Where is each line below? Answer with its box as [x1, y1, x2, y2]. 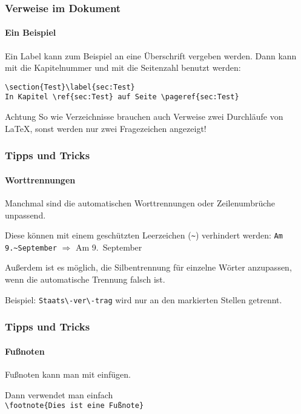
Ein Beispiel [5, 26, 56, 39]
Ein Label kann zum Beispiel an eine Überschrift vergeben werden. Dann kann [5, 49, 297, 62]
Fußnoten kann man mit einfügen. [5, 367, 131, 380]
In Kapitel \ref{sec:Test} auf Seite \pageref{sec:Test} [5, 93, 239, 102]
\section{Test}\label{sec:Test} [5, 82, 135, 91]
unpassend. [5, 208, 46, 221]
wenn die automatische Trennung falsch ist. [5, 273, 165, 286]
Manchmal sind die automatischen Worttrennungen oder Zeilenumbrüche [5, 196, 276, 209]
